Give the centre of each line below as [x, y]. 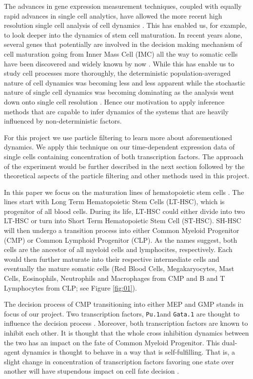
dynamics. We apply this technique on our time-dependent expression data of [119, 147]
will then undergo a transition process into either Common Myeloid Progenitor [122, 230]
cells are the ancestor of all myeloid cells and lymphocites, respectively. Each [118, 249]
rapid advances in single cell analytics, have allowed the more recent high [113, 15]
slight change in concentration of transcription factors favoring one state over [119, 361]
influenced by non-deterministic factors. [63, 121]
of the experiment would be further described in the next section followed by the [124, 166]
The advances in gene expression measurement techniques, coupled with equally [123, 6]
